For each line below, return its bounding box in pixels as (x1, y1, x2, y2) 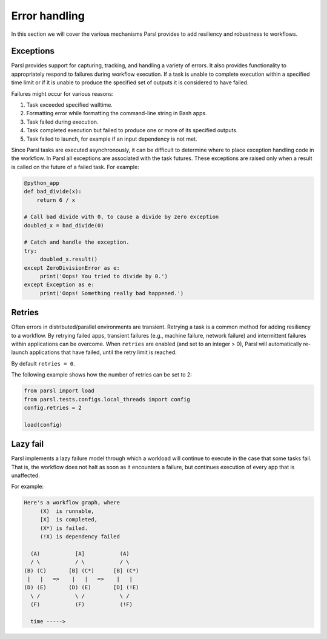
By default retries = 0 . (11, 360, 75, 367)
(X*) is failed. (39, 524, 88, 532)
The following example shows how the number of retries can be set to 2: (11, 371, 192, 378)
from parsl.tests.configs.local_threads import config (24, 396, 190, 403)
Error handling (11, 9, 85, 22)
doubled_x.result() (39, 256, 98, 263)
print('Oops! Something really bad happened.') (39, 290, 184, 296)
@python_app (24, 179, 60, 186)
